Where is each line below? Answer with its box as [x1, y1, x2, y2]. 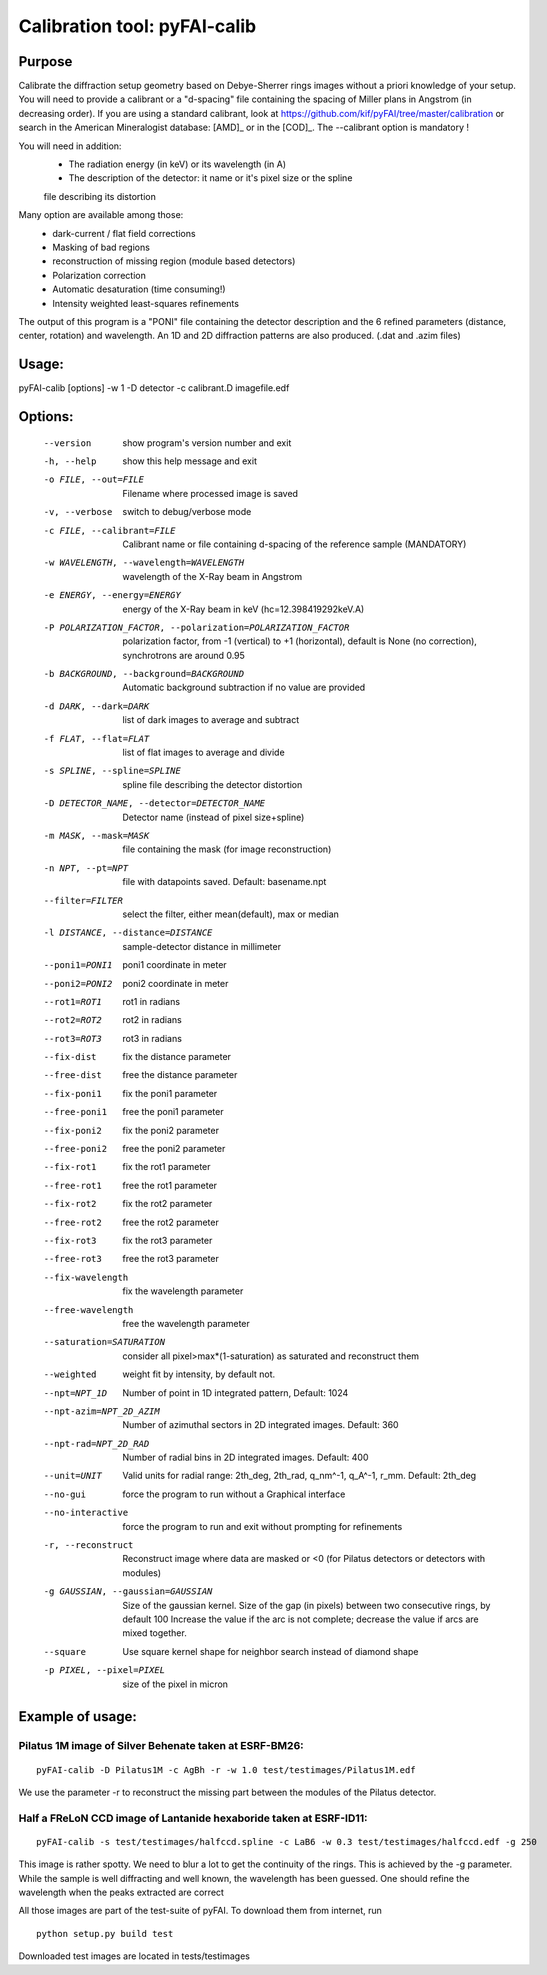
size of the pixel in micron [122, 1678, 229, 1690]
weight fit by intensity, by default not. [122, 1368, 276, 1380]
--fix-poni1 [43, 1088, 102, 1099]
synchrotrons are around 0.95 [122, 649, 245, 661]
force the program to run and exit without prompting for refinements [122, 1520, 403, 1532]
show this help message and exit [122, 455, 257, 467]
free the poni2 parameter [122, 1143, 226, 1155]
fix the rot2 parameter [122, 1198, 213, 1210]
